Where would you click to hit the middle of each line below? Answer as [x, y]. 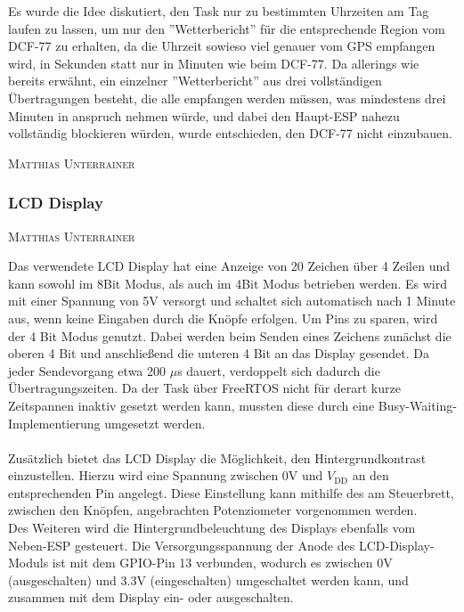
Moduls [28, 563]
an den [370, 475]
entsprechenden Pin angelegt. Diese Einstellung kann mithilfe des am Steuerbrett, [231, 492]
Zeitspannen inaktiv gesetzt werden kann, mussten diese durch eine [191, 405]
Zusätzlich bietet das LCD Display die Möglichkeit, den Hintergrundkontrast [217, 457]
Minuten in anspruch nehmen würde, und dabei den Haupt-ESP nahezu [204, 115]
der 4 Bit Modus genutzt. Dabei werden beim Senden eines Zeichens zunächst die [230, 335]
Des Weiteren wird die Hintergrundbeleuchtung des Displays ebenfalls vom [212, 528]
